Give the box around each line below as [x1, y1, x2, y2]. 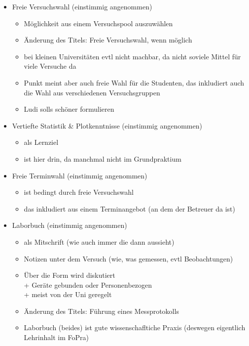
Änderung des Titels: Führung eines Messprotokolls [24, 305, 179, 316]
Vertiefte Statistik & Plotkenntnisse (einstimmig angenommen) [12, 120, 202, 130]
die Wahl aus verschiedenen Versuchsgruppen [24, 87, 160, 97]
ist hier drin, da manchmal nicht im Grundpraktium [24, 153, 181, 164]
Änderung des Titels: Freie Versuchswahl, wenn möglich [24, 35, 192, 45]
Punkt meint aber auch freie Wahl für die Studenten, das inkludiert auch [24, 77, 245, 87]
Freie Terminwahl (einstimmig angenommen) [12, 170, 147, 180]
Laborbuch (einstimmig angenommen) [12, 220, 127, 230]
